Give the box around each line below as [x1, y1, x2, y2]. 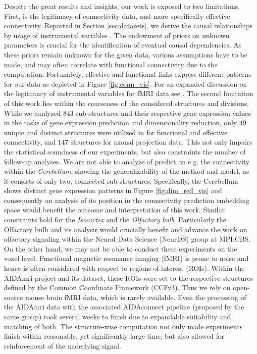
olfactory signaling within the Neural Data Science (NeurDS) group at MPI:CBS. [4, 234, 251, 244]
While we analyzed [4, 107, 61, 118]
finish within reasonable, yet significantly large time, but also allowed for [4, 331, 224, 341]
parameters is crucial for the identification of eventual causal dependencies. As [4, 40, 242, 50]
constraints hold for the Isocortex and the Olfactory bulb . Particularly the [4, 214, 227, 225]
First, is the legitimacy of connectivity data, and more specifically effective [4, 10, 230, 21]
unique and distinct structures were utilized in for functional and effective [4, 127, 228, 137]
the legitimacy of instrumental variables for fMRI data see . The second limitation [4, 88, 254, 99]
